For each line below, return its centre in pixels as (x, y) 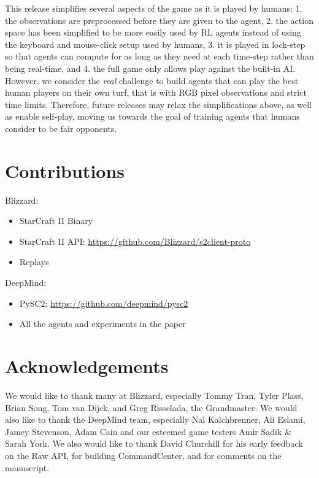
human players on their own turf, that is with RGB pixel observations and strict (156, 92)
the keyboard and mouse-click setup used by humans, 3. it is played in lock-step (155, 44)
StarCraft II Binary (56, 221)
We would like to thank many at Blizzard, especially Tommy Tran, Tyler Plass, (154, 395)
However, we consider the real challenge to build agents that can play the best (152, 80)
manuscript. (27, 467)
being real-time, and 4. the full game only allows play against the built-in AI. (150, 68)
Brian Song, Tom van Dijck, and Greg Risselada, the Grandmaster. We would (151, 407)
